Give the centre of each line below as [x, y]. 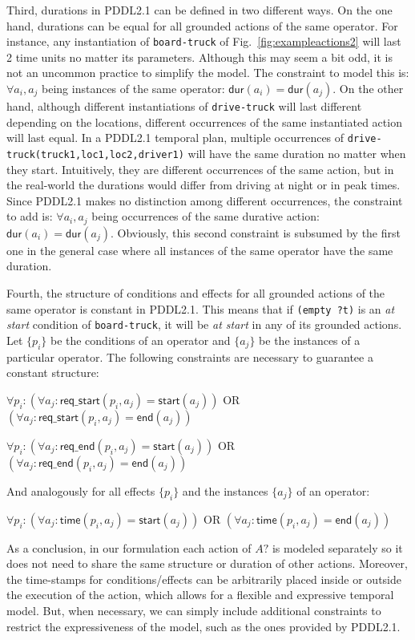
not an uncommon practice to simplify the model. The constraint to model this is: [208, 73]
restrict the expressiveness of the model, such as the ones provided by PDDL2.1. [203, 626]
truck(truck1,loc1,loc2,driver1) [95, 154]
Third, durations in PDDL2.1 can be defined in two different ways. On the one [199, 10]
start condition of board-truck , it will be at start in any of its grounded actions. [204, 324]
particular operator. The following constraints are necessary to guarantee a [190, 356]
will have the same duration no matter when [297, 153]
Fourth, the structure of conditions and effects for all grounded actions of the [196, 293]
